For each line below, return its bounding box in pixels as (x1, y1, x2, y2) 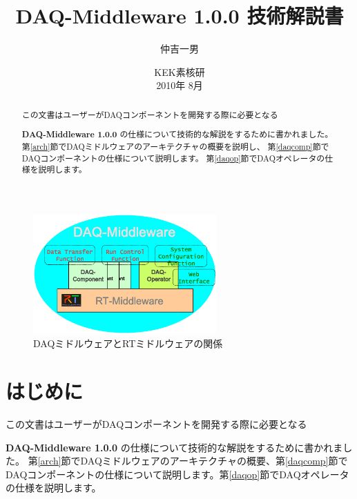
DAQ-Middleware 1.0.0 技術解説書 (15, 1, 344, 30)
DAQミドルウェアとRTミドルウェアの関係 (33, 336, 223, 351)
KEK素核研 (154, 64, 205, 79)
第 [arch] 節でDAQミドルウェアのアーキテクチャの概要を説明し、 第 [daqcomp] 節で (21, 140, 329, 152)
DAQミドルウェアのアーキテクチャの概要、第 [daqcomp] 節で (80, 453, 348, 468)
